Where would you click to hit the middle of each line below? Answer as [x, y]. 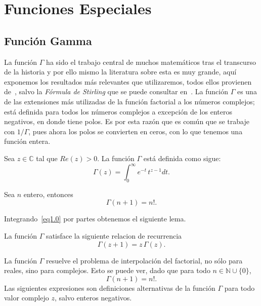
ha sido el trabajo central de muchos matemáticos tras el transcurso [151, 62]
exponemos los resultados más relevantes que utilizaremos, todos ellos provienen [128, 81]
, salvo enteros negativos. [93, 298]
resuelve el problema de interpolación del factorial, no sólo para [144, 260]
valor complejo [27, 298]
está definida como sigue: [182, 158]
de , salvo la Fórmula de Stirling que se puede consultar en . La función [116, 91]
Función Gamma [48, 40]
